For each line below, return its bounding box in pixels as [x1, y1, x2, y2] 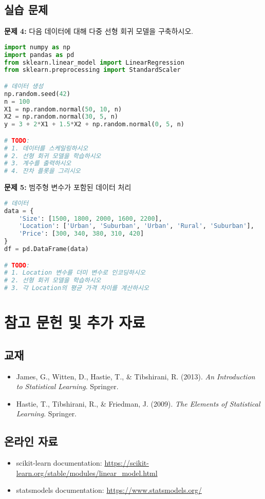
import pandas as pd [4, 51, 74, 59]
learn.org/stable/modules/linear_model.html [16, 467, 158, 478]
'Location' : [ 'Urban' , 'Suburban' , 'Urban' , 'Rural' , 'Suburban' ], [18, 222, 254, 230]
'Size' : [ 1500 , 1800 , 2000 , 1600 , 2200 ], [18, 215, 162, 222]
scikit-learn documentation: [16, 457, 102, 468]
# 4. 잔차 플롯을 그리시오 [4, 167, 81, 175]
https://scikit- [104, 457, 149, 468]
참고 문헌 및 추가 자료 [4, 312, 145, 333]
